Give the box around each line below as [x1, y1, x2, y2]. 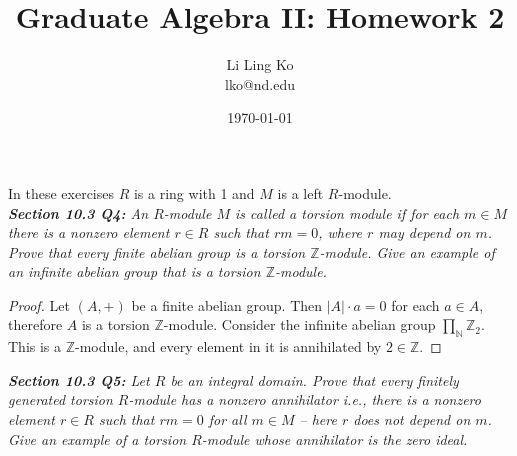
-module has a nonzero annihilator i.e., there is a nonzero [128, 389, 481, 410]
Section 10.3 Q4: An [8, 202, 149, 223]
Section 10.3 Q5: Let [8, 369, 150, 390]
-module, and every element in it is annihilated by [75, 336, 382, 357]
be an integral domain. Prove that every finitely [170, 369, 459, 390]
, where [318, 222, 363, 243]
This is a [8, 336, 62, 357]
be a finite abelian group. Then [131, 294, 323, 315]
